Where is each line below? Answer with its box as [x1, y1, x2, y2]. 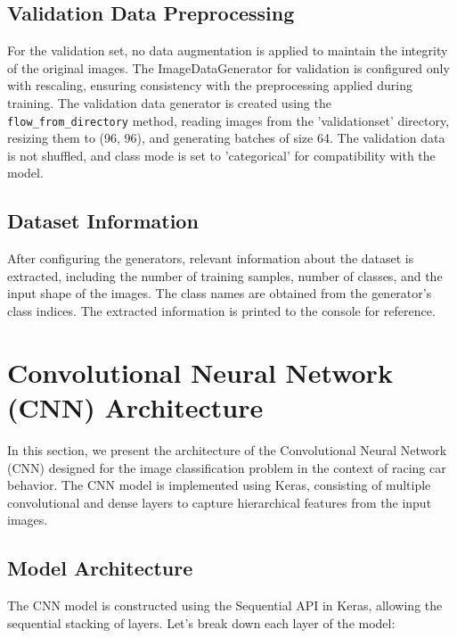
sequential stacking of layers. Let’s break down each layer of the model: [7, 613, 396, 632]
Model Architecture [7, 554, 193, 582]
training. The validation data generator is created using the [7, 93, 331, 112]
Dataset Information [7, 207, 199, 235]
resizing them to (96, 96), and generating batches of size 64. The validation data [7, 128, 445, 147]
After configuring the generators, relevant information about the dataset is [7, 249, 414, 268]
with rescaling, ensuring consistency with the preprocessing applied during [7, 76, 412, 95]
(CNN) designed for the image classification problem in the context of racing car [7, 458, 446, 476]
